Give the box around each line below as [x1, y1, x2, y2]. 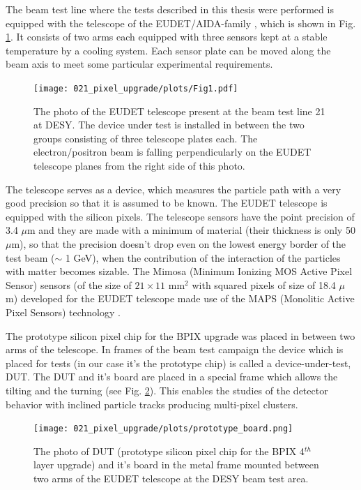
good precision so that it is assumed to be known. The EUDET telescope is [6, 195, 328, 210]
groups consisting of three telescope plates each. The [33, 131, 258, 145]
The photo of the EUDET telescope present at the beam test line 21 [33, 103, 325, 118]
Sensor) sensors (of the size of [6, 277, 132, 292]
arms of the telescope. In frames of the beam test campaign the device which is [6, 342, 344, 357]
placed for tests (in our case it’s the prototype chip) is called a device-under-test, [6, 355, 351, 370]
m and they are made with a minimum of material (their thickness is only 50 [27, 223, 355, 237]
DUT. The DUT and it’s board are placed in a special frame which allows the [6, 369, 338, 384]
